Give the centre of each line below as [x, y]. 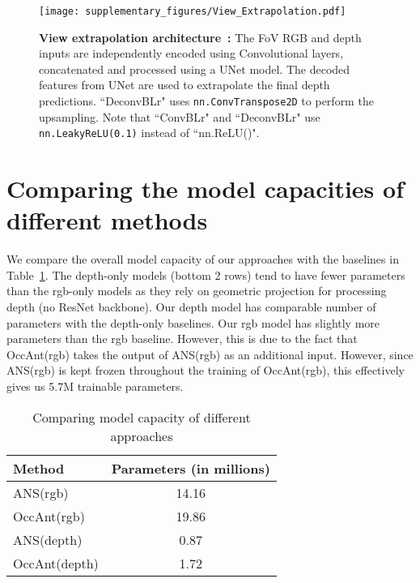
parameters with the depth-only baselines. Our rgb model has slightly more [193, 322]
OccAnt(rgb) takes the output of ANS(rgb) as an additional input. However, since [210, 354]
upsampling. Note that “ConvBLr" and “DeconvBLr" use [180, 116]
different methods [107, 220]
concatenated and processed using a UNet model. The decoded [195, 69]
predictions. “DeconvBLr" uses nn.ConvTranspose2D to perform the [206, 101]
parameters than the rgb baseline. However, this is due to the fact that [182, 339]
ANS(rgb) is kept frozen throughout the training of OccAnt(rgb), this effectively [206, 370]
